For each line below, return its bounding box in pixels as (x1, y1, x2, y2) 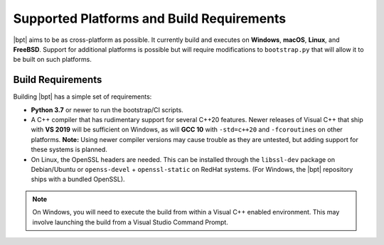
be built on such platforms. (13, 55, 92, 64)
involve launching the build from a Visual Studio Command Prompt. (32, 217, 229, 227)
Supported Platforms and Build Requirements (13, 11, 287, 26)
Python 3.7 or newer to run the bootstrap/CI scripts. (31, 105, 184, 114)
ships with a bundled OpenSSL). (31, 175, 125, 184)
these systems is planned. (31, 146, 108, 154)
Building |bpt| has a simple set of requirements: (13, 92, 152, 101)
